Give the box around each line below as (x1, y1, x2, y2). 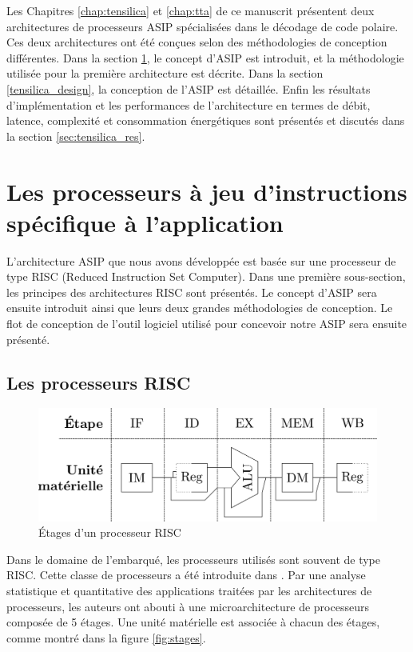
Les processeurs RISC (6, 370, 191, 394)
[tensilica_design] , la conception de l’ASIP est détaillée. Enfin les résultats (6, 80, 371, 97)
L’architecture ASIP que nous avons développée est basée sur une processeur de (6, 252, 396, 269)
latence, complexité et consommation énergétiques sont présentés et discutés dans (6, 112, 405, 129)
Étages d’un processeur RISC (38, 524, 181, 541)
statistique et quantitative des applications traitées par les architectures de (6, 582, 372, 598)
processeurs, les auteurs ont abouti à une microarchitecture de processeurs (6, 598, 369, 614)
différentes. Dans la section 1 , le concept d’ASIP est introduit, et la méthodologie (6, 49, 404, 66)
